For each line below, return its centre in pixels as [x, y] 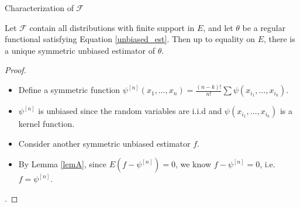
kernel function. [46, 124]
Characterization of [39, 8]
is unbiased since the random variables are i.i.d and [130, 111]
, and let [218, 27]
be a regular [264, 27]
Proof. [15, 70]
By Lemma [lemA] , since [62, 164]
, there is [280, 39]
